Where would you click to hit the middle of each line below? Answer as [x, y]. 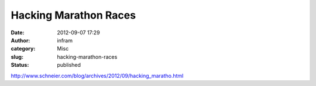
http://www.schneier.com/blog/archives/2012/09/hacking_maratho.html [97, 76]
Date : [18, 33]
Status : [20, 65]
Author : [20, 40]
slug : [17, 57]
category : [23, 49]
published [69, 65]
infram [65, 40]
